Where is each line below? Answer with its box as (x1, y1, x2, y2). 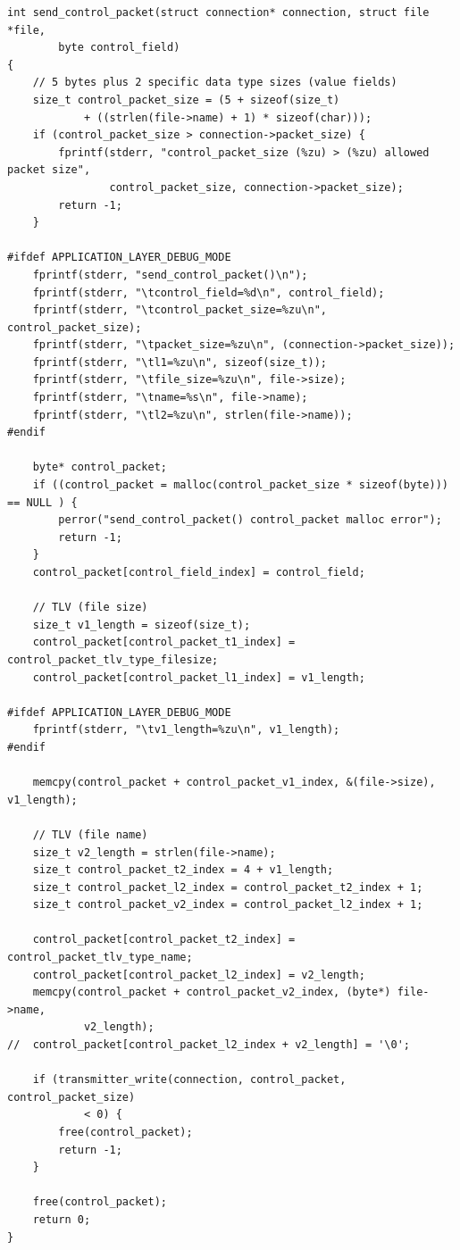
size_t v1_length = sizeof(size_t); (32, 618, 251, 631)
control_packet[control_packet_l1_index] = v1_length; (32, 671, 365, 684)
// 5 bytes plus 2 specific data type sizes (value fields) (32, 76, 397, 89)
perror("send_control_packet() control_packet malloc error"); (58, 513, 442, 527)
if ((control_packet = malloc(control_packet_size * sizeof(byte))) (32, 479, 448, 492)
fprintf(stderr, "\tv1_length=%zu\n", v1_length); (32, 723, 340, 737)
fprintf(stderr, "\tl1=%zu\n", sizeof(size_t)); (32, 355, 327, 369)
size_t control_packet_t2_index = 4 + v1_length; (32, 863, 334, 877)
